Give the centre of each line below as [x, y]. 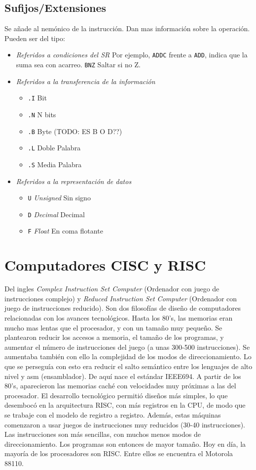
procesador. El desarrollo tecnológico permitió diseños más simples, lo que [116, 395]
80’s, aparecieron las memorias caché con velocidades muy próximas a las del [120, 386]
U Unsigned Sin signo [59, 198]
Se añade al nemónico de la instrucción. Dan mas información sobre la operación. [127, 28]
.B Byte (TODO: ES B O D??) [75, 131]
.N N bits [42, 114]
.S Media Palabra [55, 164]
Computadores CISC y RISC [105, 265]
